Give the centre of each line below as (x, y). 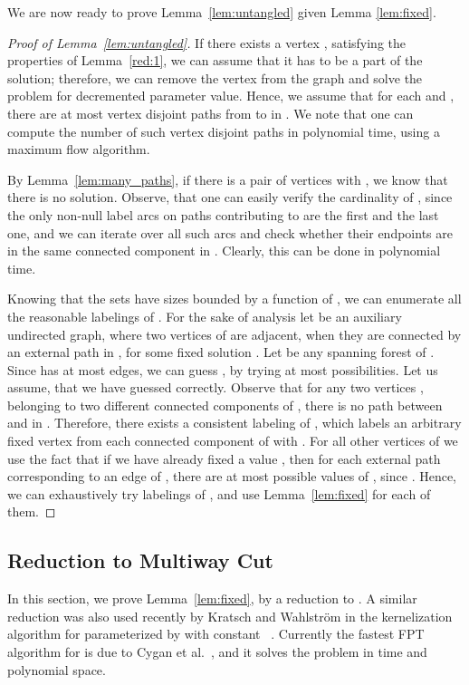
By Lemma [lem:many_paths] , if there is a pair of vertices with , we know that (228, 179)
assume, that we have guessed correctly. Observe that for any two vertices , (215, 387)
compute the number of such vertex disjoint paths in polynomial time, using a (224, 131)
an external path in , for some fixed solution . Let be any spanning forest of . (221, 352)
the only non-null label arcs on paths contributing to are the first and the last (223, 214)
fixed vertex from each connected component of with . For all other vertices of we (233, 441)
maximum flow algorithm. (79, 149)
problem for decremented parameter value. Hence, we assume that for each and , (231, 96)
